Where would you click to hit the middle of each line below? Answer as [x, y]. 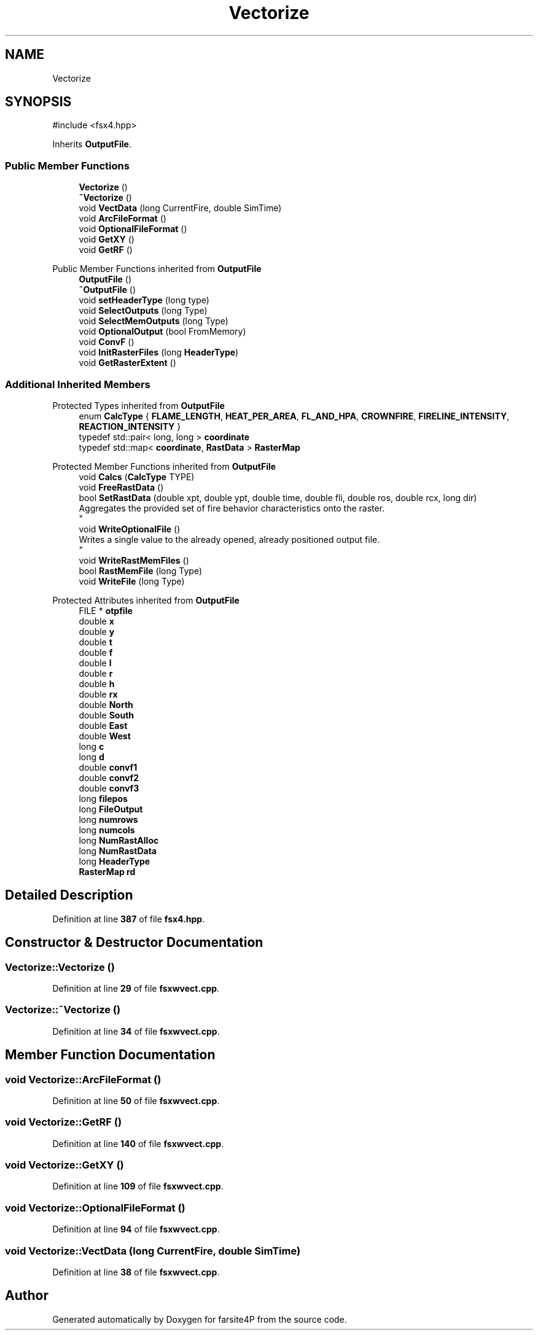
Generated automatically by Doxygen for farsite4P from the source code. [200, 1319]
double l [95, 663]
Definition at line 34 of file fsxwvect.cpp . [136, 1031]
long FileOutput [111, 809]
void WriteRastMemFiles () [134, 560]
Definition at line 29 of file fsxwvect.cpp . [136, 988]
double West [105, 736]
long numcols [107, 830]
